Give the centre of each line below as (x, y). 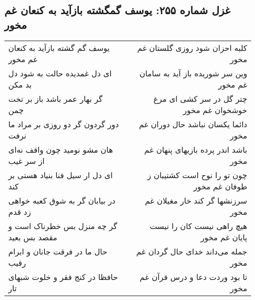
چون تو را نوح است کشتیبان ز (197, 175)
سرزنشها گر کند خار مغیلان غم (196, 200)
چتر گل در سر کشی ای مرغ (200, 98)
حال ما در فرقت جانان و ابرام (58, 251)
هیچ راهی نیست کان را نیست (198, 226)
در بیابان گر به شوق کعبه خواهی (62, 200)
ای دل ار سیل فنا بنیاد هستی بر (61, 175)
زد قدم (20, 211)
